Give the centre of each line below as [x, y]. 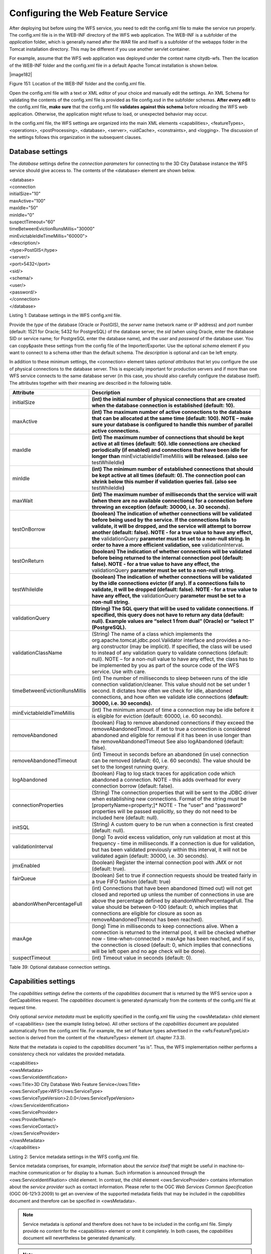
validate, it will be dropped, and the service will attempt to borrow [171, 526]
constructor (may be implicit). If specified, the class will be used [176, 647]
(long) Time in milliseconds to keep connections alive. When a [165, 926]
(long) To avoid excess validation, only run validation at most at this [171, 837]
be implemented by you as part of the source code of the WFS [165, 666]
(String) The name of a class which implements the [152, 634]
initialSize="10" [25, 194]
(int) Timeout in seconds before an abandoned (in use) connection [170, 754]
